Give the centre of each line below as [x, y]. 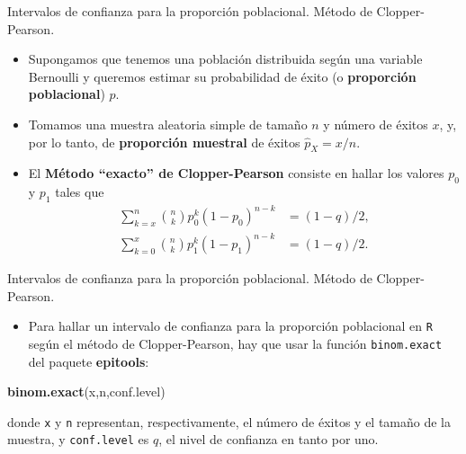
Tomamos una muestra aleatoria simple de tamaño [168, 124]
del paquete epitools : [89, 361]
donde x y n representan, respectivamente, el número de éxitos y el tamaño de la [229, 421]
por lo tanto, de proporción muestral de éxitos [164, 142]
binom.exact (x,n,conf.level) [86, 392]
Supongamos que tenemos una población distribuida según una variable [225, 59]
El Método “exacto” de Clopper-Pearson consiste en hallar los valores [236, 173]
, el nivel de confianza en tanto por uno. [269, 439]
